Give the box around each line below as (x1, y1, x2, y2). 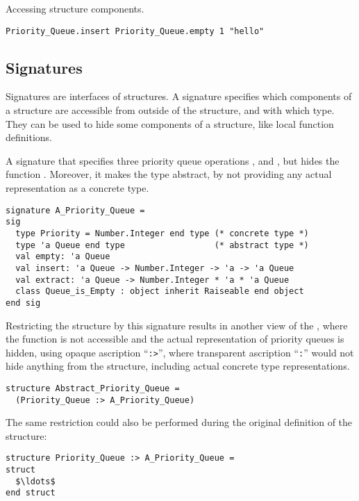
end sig (6, 297, 41, 308)
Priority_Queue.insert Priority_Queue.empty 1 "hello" (6, 26, 265, 36)
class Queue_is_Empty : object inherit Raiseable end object (15, 286, 304, 297)
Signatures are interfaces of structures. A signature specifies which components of (6, 89, 352, 104)
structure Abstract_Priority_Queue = (6, 383, 180, 393)
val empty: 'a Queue (15, 252, 110, 262)
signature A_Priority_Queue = (6, 205, 145, 215)
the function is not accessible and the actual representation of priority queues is (6, 331, 344, 346)
